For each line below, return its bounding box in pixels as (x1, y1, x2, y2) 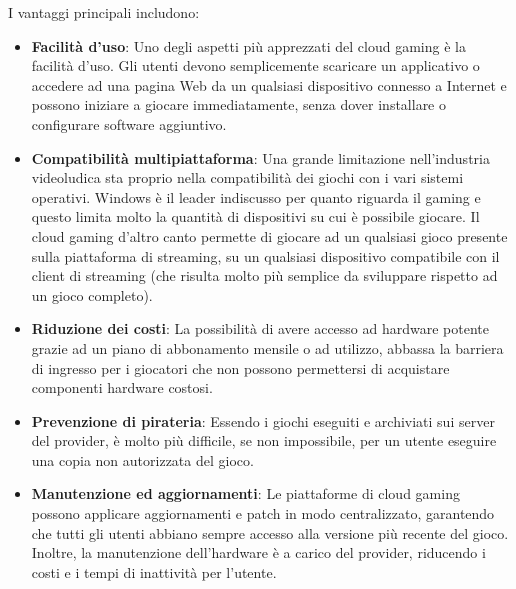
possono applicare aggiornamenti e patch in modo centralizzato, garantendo (31, 503, 495, 524)
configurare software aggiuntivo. (31, 113, 227, 134)
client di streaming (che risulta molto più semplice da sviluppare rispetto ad (31, 265, 498, 286)
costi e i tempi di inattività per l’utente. (31, 561, 277, 582)
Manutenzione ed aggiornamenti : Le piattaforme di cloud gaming (31, 483, 460, 504)
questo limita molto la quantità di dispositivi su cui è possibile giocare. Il (31, 206, 480, 227)
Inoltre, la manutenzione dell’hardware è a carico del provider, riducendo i (31, 542, 486, 563)
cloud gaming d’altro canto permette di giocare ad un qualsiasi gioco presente (31, 225, 508, 246)
